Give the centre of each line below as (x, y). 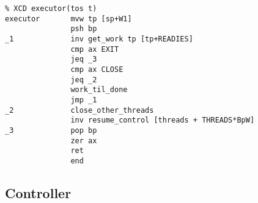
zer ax (84, 141)
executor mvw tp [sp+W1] (68, 19)
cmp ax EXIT (95, 49)
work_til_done (99, 90)
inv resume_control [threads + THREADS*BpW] (163, 120)
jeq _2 (84, 80)
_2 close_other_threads (79, 110)
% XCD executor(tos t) (51, 9)
